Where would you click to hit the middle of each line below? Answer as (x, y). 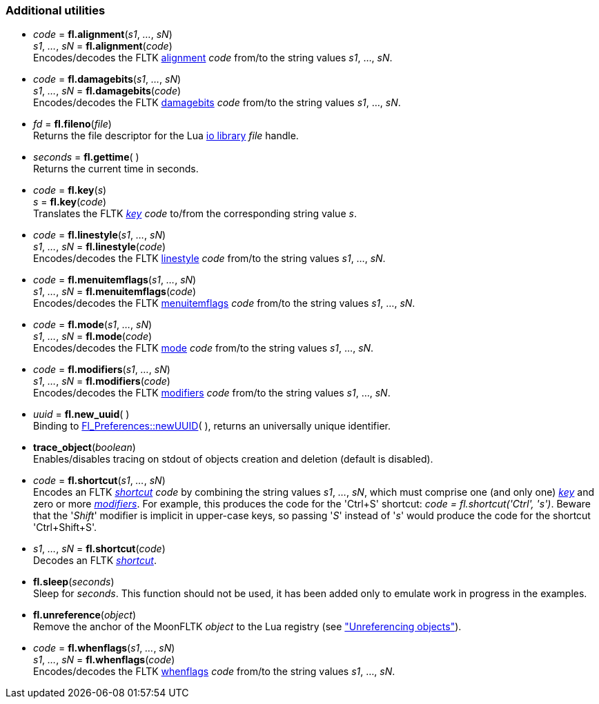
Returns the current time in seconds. (116, 169)
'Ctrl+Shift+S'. (65, 527)
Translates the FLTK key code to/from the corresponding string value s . (195, 214)
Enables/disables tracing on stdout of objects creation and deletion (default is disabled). (233, 459)
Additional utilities (56, 10)
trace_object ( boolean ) (85, 447)
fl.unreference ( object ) (85, 615)
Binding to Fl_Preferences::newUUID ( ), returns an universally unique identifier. (212, 426)
